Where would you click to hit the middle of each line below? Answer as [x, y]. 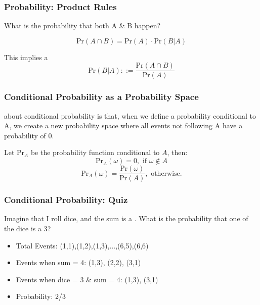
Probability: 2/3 [41, 296]
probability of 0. [29, 135]
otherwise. [166, 173]
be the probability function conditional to [95, 152]
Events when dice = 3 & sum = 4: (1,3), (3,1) [87, 279]
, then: [177, 152]
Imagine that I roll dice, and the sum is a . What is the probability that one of [126, 218]
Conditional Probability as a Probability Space [101, 97]
